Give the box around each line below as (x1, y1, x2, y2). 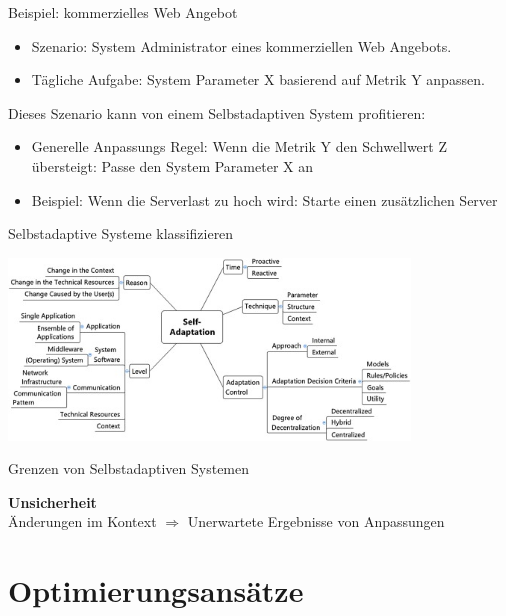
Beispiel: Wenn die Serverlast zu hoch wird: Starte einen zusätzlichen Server (31, 189, 498, 210)
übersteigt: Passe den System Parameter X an (31, 155, 313, 176)
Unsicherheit (8, 491, 97, 512)
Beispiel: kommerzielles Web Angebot (8, 2, 238, 22)
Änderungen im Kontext (8, 511, 157, 532)
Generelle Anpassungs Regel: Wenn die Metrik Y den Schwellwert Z (31, 136, 447, 157)
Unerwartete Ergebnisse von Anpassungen (187, 511, 445, 532)
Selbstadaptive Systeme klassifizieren (8, 223, 234, 244)
